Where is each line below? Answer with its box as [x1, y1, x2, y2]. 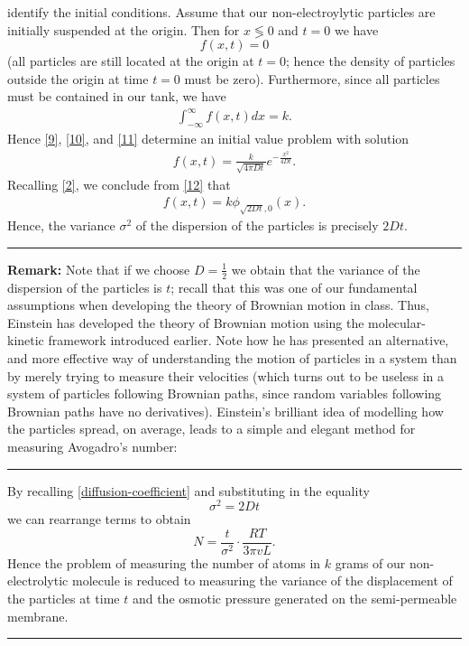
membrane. [7, 606, 69, 625]
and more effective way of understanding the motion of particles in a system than [7, 349, 457, 367]
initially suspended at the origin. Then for [7, 20, 240, 39]
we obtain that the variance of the [231, 259, 420, 278]
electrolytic [7, 571, 69, 590]
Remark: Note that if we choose [7, 259, 190, 278]
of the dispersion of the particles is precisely [135, 216, 379, 235]
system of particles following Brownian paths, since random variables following [7, 384, 442, 403]
